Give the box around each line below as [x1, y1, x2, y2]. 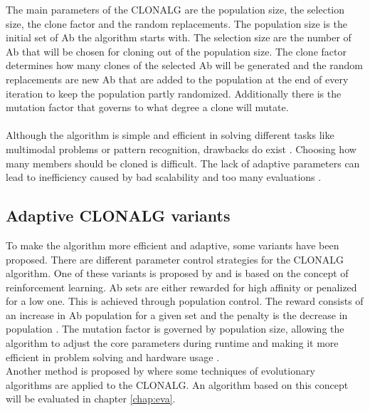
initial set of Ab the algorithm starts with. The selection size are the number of [6, 30, 351, 45]
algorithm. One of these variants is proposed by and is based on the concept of [6, 266, 349, 281]
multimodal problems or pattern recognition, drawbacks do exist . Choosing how [6, 141, 356, 156]
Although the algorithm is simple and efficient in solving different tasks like [6, 128, 334, 142]
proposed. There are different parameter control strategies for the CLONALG [6, 251, 344, 266]
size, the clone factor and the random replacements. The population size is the [6, 16, 347, 31]
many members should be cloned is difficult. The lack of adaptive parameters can [6, 155, 360, 170]
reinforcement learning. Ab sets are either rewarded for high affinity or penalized [6, 279, 357, 294]
